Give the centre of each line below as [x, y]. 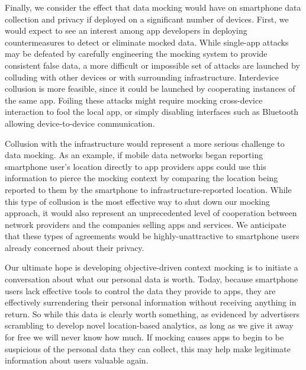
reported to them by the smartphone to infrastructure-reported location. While [148, 189]
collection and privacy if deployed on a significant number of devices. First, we [147, 19]
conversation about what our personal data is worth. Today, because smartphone [152, 279]
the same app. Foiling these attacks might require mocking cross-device [134, 100]
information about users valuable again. [77, 360]
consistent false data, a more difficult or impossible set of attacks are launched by [152, 65]
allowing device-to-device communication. [80, 123]
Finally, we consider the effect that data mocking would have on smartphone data [153, 7]
